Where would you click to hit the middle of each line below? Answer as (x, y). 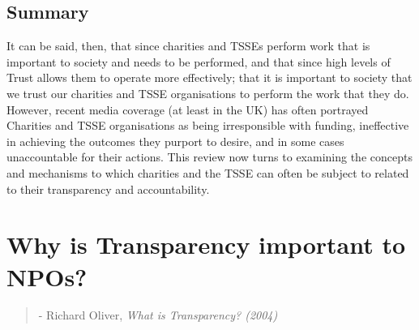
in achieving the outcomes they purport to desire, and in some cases (175, 141)
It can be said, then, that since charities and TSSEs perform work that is (188, 46)
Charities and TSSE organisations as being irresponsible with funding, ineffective (208, 125)
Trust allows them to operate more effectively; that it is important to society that (209, 77)
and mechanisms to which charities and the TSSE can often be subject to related (208, 172)
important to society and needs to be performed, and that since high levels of (199, 61)
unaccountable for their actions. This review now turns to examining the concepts (209, 157)
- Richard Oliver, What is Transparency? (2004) (158, 315)
